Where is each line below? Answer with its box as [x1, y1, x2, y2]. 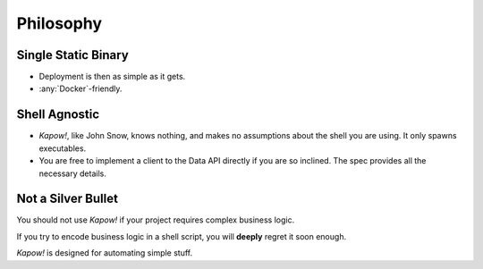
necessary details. [38, 168, 106, 179]
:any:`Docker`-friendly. [38, 83, 123, 94]
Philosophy [16, 13, 103, 33]
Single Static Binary [16, 47, 129, 63]
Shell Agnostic [16, 107, 100, 122]
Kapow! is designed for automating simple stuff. [16, 248, 193, 258]
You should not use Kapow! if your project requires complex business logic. [16, 214, 295, 225]
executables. [38, 143, 87, 154]
